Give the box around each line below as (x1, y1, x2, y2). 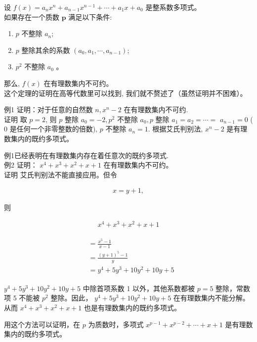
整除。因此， (50, 293, 92, 303)
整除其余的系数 (21, 44, 70, 55)
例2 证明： (4, 160, 38, 170)
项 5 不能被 (4, 293, 40, 303)
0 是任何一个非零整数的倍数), (4, 124, 97, 134)
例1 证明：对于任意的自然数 (4, 104, 93, 115)
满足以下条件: (68, 11, 112, 22)
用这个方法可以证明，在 (4, 319, 80, 329)
